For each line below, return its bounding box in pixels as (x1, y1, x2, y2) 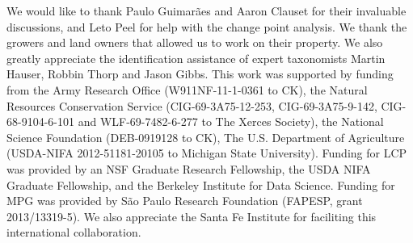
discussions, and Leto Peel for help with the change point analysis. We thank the (6, 18, 407, 35)
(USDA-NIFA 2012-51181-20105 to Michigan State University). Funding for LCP (6, 145, 407, 161)
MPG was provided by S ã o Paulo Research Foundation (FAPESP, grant (6, 192, 363, 209)
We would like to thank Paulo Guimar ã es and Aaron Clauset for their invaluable (6, 2, 407, 19)
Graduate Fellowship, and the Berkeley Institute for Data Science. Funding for (6, 176, 395, 193)
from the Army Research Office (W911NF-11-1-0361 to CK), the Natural (6, 81, 368, 98)
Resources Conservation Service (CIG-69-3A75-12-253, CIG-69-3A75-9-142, (6, 97, 377, 114)
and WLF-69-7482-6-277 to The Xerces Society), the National (78, 113, 384, 130)
